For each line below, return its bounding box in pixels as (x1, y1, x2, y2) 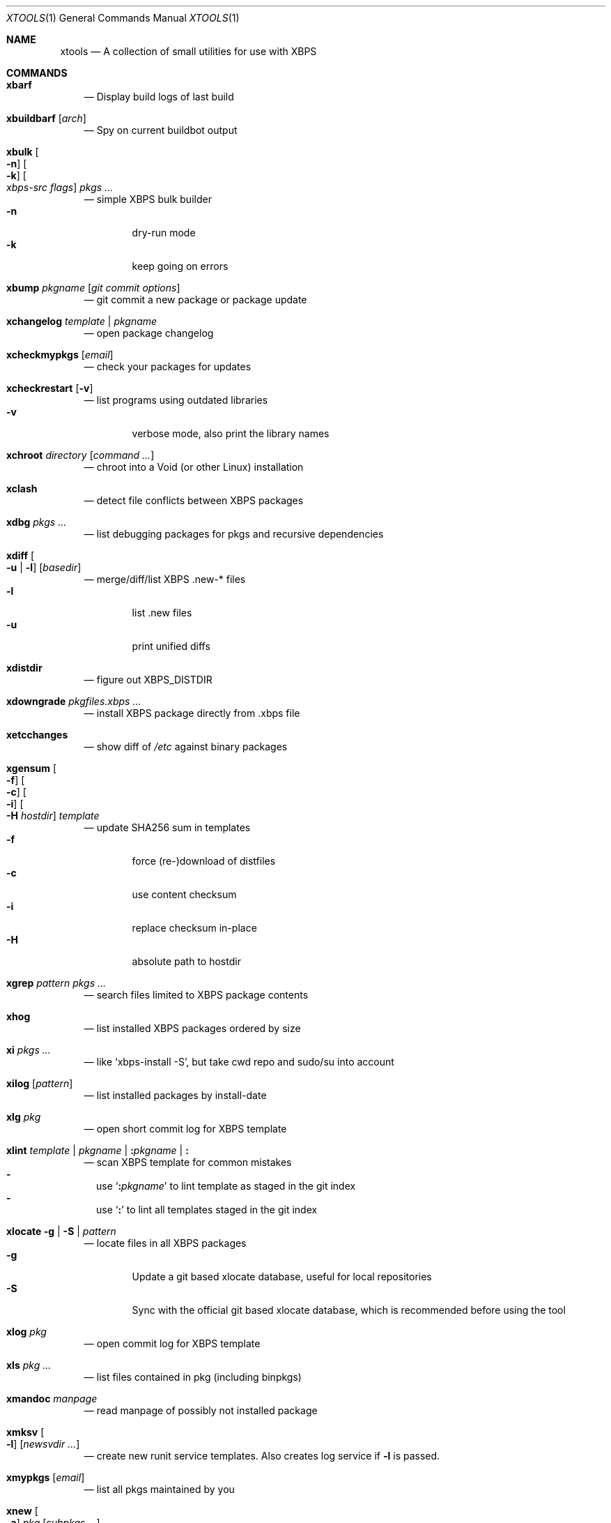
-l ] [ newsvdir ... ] (6, 1438, 80, 1450)
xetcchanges (6, 729, 68, 741)
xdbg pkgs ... (6, 516, 67, 528)
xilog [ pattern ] (6, 1077, 73, 1089)
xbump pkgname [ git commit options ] (6, 282, 180, 294)
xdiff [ (6, 550, 35, 561)
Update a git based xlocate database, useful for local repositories (132, 1271, 432, 1282)
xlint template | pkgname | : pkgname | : (6, 1144, 189, 1156)
